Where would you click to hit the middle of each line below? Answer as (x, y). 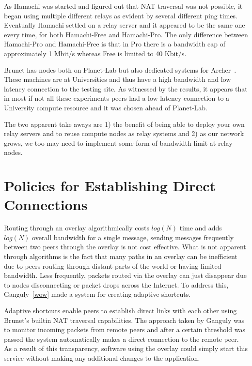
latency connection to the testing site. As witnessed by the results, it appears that (126, 88)
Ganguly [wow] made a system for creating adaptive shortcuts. (97, 294)
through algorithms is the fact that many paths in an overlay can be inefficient (121, 256)
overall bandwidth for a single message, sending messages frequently (133, 237)
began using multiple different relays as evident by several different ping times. (121, 15)
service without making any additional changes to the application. (102, 358)
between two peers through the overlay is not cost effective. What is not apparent (125, 247)
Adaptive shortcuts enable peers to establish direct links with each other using (120, 310)
